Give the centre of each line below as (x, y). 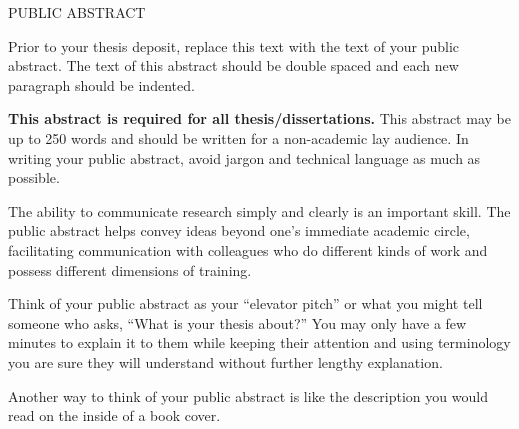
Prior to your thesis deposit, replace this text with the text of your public (234, 45)
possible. (34, 177)
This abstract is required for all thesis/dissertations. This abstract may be (259, 118)
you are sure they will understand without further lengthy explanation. (225, 361)
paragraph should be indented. (101, 84)
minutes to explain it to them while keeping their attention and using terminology (259, 342)
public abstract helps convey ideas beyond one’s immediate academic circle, (239, 230)
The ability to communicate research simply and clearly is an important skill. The (259, 210)
